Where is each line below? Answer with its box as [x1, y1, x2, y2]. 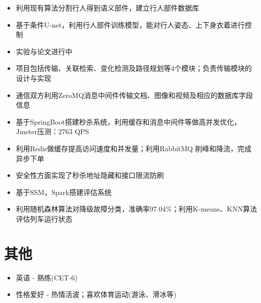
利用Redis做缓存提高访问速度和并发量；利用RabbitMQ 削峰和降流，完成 [16, 143, 252, 153]
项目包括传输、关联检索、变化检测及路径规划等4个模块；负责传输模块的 [16, 63, 252, 73]
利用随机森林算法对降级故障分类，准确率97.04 [16, 204, 166, 214]
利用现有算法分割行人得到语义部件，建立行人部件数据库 [16, 3, 199, 13]
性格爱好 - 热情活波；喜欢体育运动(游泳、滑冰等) [16, 289, 177, 299]
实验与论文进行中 [16, 46, 72, 56]
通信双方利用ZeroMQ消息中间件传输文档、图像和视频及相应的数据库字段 [16, 89, 253, 100]
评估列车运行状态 [16, 213, 72, 224]
